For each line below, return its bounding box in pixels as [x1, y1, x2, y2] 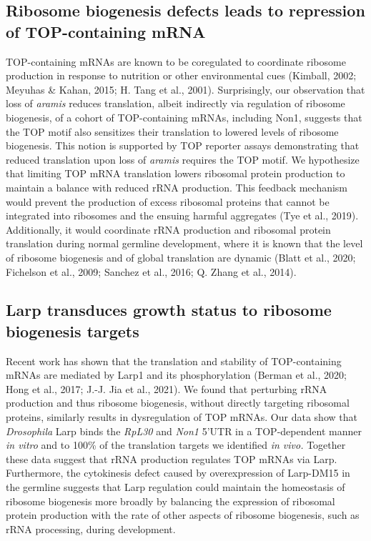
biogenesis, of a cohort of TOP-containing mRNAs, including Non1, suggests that [6, 109, 362, 124]
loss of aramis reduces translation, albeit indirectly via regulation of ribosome [6, 96, 345, 111]
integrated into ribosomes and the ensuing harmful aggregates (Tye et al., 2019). [6, 208, 359, 223]
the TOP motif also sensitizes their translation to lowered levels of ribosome [6, 124, 339, 139]
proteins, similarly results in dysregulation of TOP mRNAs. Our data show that [6, 410, 357, 425]
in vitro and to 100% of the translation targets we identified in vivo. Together [6, 437, 346, 452]
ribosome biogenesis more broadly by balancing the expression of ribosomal [6, 493, 335, 508]
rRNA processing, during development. [6, 521, 176, 536]
